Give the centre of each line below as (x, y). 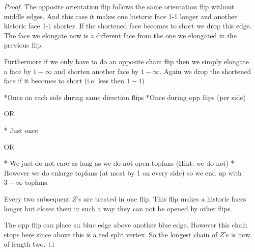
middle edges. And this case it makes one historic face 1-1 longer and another (121, 16)
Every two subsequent (37, 198)
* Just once (21, 130)
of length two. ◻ (29, 244)
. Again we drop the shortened (205, 71)
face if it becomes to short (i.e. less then (64, 81)
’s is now (237, 234)
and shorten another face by (96, 71)
